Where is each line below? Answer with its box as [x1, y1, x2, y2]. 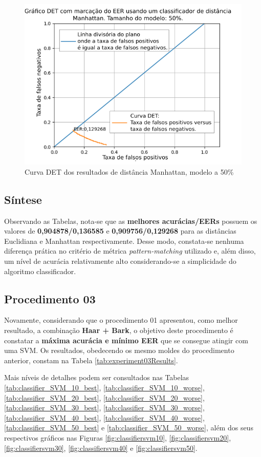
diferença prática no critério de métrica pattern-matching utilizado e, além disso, [4, 245, 256, 256]
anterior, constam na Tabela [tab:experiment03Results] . [4, 355, 178, 365]
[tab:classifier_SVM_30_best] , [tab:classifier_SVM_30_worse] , [4, 402, 205, 413]
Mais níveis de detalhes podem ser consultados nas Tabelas [4, 372, 189, 383]
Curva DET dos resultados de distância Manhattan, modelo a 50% [25, 166, 234, 177]
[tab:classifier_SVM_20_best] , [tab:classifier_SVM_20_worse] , [4, 392, 205, 403]
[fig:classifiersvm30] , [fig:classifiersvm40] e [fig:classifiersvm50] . [4, 442, 198, 453]
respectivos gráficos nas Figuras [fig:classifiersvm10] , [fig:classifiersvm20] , [4, 432, 231, 443]
